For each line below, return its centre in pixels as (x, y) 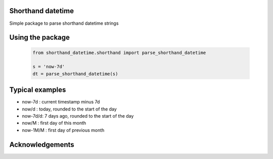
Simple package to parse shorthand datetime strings (64, 23)
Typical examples (38, 90)
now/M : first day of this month (54, 123)
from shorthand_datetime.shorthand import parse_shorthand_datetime (119, 52)
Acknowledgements (42, 145)
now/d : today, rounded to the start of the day (70, 109)
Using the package (40, 38)
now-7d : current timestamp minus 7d (61, 102)
